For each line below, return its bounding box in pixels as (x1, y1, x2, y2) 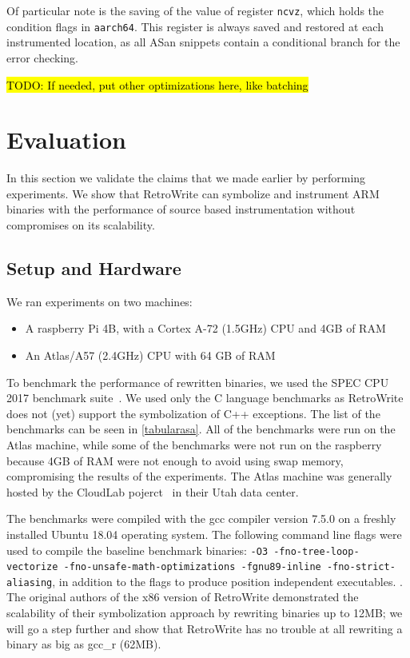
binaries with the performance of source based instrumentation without (6, 201, 356, 217)
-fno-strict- (326, 561, 396, 573)
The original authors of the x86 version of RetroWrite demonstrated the (6, 588, 359, 605)
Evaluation (6, 123, 126, 156)
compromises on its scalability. (6, 217, 155, 233)
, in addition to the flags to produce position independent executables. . (52, 572, 403, 589)
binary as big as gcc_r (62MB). (6, 636, 161, 652)
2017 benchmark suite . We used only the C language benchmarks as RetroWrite (6, 389, 404, 406)
